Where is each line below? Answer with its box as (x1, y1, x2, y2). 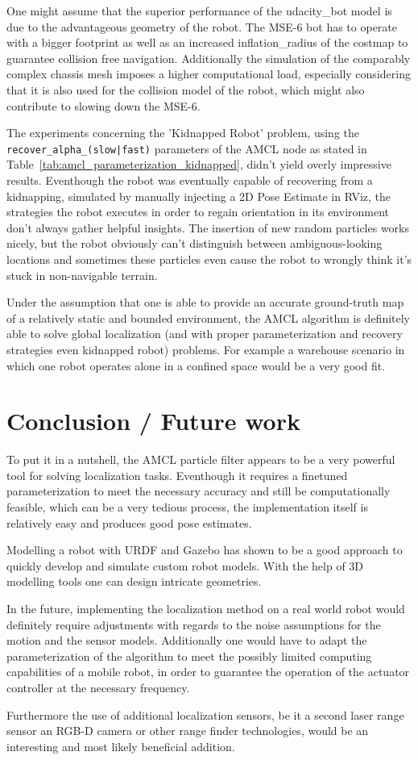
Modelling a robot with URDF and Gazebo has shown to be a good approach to (6, 541, 403, 558)
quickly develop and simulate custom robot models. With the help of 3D (6, 557, 364, 574)
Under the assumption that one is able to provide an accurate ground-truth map (6, 294, 404, 311)
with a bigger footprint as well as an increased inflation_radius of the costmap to (6, 34, 408, 51)
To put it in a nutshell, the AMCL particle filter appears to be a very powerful (6, 451, 395, 468)
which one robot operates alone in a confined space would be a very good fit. (6, 357, 386, 374)
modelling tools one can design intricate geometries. (6, 573, 262, 590)
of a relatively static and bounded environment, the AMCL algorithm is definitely (6, 309, 411, 326)
